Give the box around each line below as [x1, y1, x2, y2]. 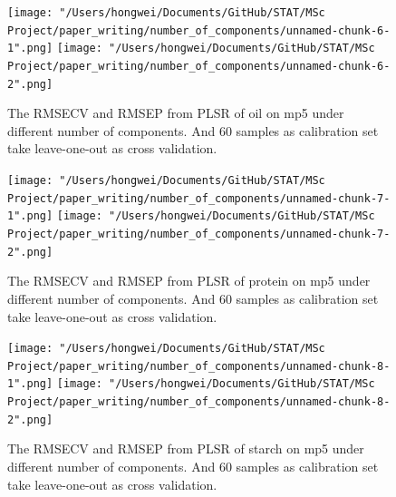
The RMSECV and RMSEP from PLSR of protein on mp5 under [7, 271, 371, 290]
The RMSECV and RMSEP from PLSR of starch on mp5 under [7, 439, 364, 458]
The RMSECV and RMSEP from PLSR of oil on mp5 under [7, 103, 344, 122]
